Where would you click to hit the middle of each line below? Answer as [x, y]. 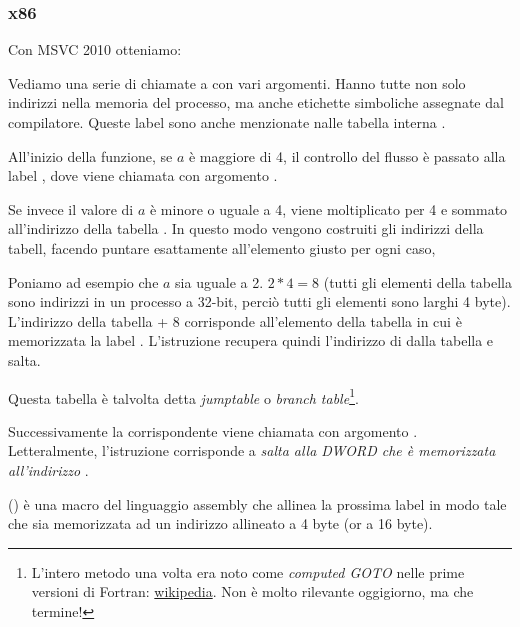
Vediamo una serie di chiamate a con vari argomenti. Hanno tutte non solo [237, 82]
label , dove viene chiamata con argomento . [143, 175]
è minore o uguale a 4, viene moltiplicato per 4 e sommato [328, 208]
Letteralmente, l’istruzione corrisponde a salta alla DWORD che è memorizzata [252, 450]
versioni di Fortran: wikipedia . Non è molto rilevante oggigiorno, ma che [252, 591]
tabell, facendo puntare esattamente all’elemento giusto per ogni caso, [222, 247]
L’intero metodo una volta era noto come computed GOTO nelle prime [248, 571]
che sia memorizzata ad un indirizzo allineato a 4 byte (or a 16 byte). [220, 523]
